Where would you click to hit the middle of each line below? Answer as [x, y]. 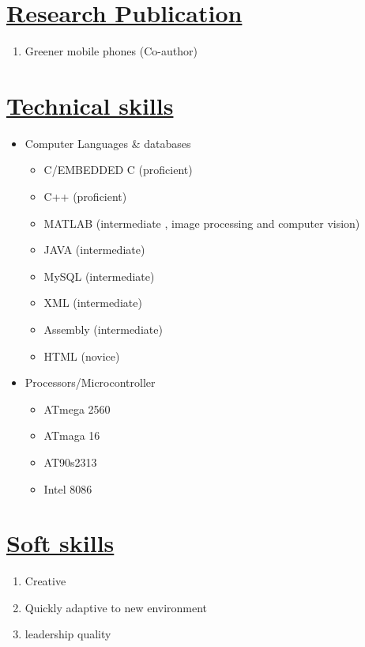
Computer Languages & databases [108, 143]
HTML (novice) [82, 356]
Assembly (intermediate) [103, 329]
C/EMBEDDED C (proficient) [118, 170]
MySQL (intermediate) [99, 276]
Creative [45, 581]
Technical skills [90, 105]
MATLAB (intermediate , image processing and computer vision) [202, 223]
